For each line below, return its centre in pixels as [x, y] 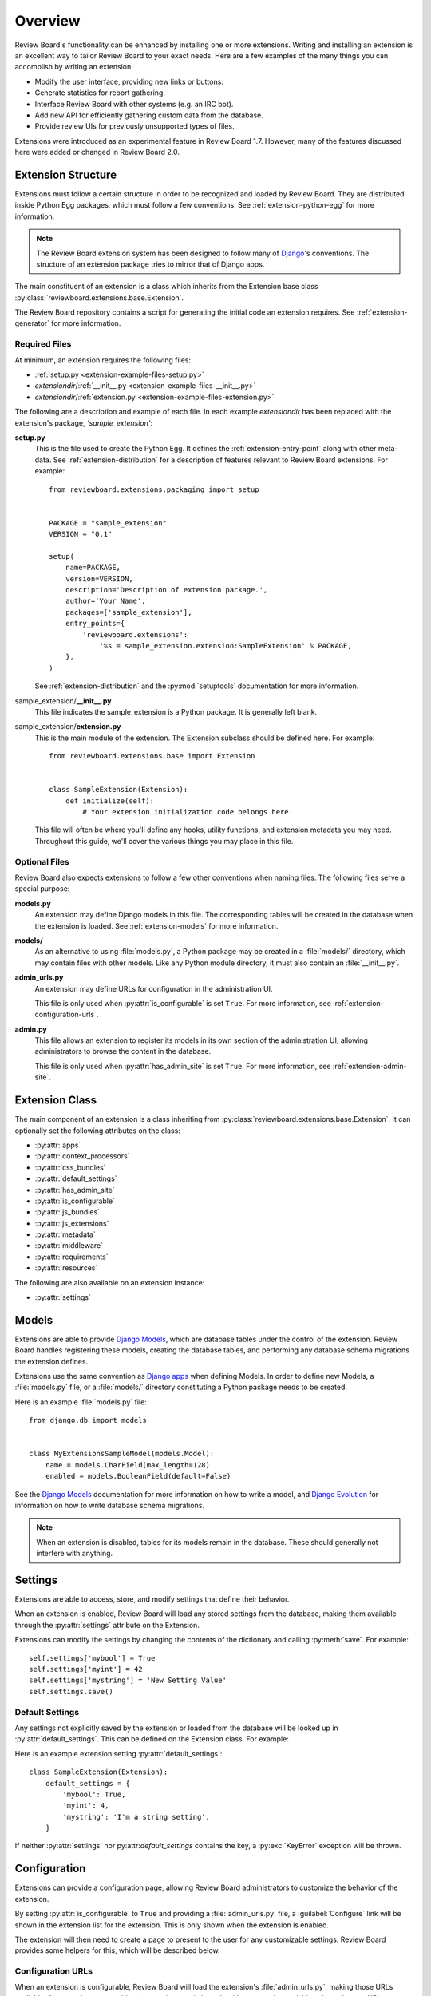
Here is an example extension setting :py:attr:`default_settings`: [119, 1753]
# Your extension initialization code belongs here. [188, 812]
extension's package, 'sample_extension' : [84, 422]
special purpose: [42, 889]
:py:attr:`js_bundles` [67, 1212]
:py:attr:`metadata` [65, 1234]
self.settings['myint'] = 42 [86, 1669]
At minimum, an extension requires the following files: [103, 360]
